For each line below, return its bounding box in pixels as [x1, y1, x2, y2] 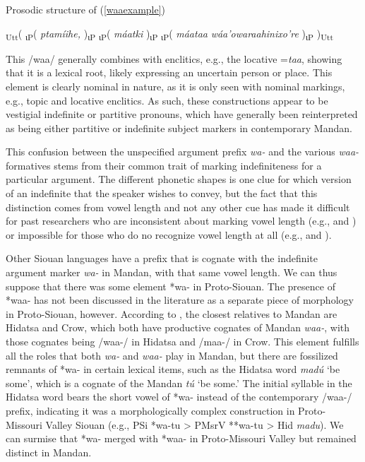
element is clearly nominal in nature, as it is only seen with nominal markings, [6, 78, 345, 93]
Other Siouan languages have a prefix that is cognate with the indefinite [6, 251, 318, 266]
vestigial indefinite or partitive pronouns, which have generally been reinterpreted [6, 107, 358, 122]
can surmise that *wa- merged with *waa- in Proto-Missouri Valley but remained [6, 431, 357, 446]
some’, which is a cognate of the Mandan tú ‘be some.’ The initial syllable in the [6, 375, 352, 390]
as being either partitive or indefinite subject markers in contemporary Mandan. [6, 120, 352, 135]
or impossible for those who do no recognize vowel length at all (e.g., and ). [6, 227, 332, 242]
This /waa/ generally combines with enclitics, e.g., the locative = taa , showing [6, 51, 342, 66]
